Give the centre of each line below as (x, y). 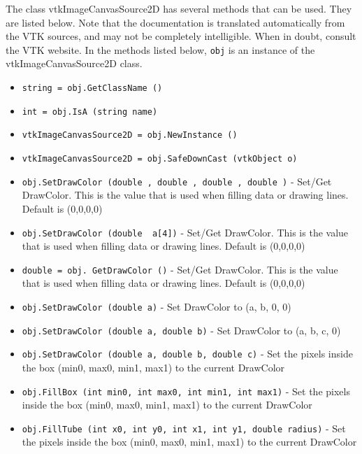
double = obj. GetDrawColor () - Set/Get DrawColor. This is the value (180, 269)
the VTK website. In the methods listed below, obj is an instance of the (160, 49)
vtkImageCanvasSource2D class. (74, 63)
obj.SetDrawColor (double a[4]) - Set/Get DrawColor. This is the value (185, 232)
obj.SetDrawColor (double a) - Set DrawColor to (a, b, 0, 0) (157, 306)
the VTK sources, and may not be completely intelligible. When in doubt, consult (181, 36)
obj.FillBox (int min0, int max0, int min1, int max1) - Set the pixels (186, 391)
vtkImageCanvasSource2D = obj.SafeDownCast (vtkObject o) (160, 159)
